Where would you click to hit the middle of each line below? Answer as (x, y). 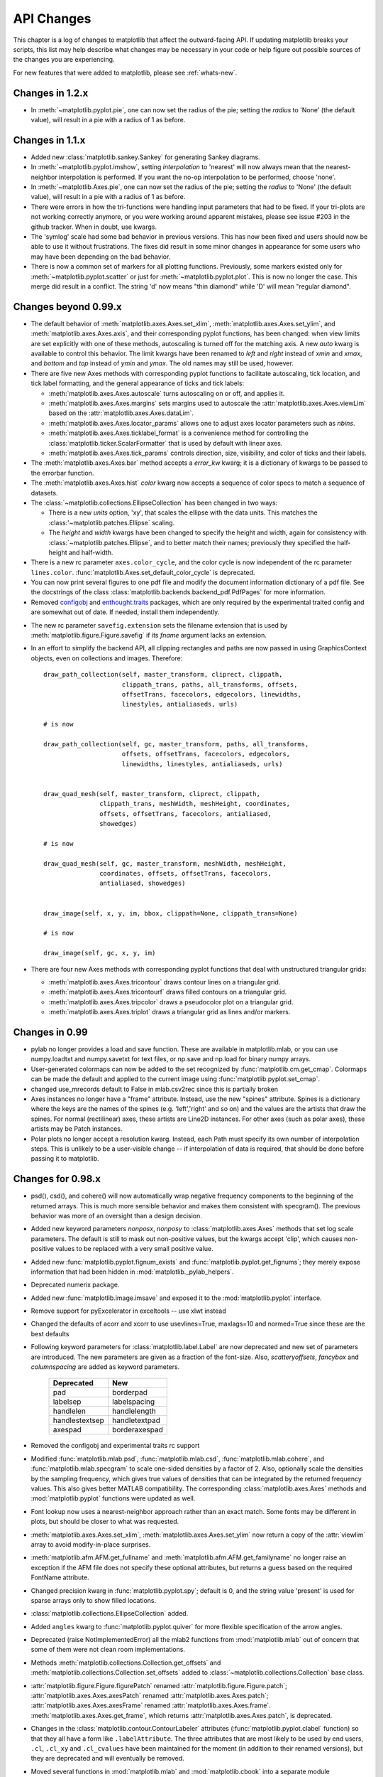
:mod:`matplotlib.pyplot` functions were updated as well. (113, 1498)
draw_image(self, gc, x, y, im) (100, 953)
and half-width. (91, 552)
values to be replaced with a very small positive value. (135, 1249)
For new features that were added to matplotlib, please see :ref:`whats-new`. (125, 73)
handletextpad (137, 1420)
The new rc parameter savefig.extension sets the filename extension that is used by (159, 625)
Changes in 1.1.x (49, 140)
